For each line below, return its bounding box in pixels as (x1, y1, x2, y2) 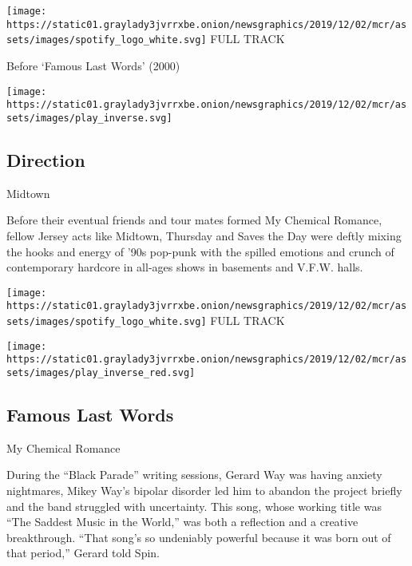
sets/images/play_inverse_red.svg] (6, 366, 196, 378)
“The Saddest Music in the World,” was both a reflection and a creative (6, 513, 359, 530)
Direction (6, 147, 85, 172)
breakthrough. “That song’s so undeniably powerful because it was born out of (6, 528, 391, 545)
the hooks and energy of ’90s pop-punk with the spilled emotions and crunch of (6, 243, 394, 259)
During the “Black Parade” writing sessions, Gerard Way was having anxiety (6, 466, 382, 483)
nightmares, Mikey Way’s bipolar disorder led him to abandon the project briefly (6, 482, 402, 499)
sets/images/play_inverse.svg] (6, 112, 172, 124)
